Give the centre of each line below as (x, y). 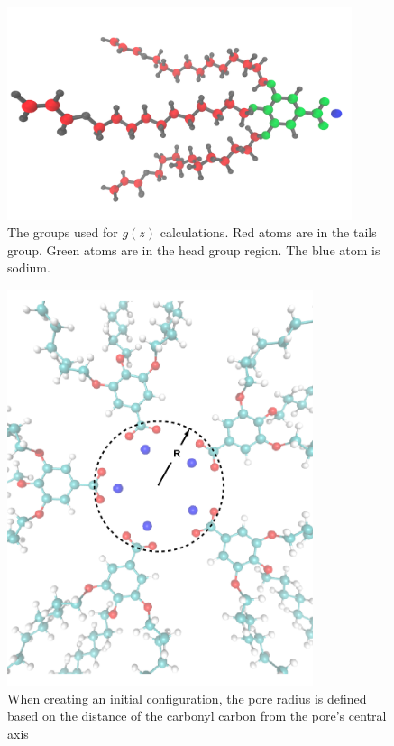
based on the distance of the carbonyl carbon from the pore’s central (197, 716)
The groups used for (63, 232)
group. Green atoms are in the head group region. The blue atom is (194, 249)
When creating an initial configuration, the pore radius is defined (187, 698)
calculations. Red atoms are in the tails (268, 232)
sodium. (29, 267)
